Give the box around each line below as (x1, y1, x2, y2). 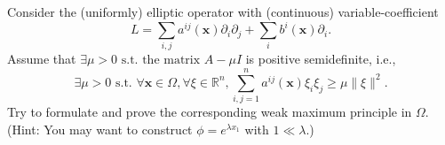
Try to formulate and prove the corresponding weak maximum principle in (7, 103, 412, 121)
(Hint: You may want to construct (7, 119, 193, 138)
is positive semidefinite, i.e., (245, 50, 396, 68)
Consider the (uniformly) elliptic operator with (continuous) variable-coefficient (7, 3, 439, 20)
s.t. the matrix (121, 54, 201, 67)
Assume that (7, 50, 76, 68)
